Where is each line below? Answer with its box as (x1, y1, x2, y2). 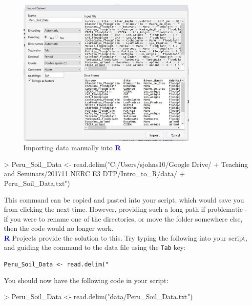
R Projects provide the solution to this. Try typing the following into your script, (4, 232, 248, 243)
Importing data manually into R (23, 142, 121, 153)
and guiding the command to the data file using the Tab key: (4, 242, 186, 252)
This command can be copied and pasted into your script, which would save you (4, 194, 244, 204)
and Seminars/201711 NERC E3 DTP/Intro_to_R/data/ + (4, 168, 185, 179)
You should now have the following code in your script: (4, 275, 168, 285)
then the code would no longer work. (4, 223, 114, 233)
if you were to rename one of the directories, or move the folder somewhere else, (4, 213, 243, 224)
